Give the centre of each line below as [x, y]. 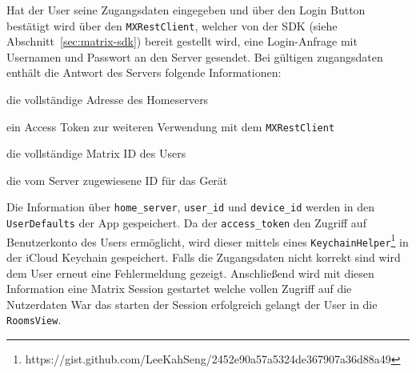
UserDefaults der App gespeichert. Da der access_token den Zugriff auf [186, 223]
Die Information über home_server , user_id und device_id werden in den [191, 207]
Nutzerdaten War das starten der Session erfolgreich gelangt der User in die [192, 304]
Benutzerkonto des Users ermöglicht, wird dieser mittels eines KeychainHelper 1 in [208, 240]
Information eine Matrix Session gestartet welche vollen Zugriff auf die [179, 289]
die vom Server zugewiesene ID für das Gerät [117, 180]
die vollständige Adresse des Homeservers [108, 100]
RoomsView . [34, 320]
